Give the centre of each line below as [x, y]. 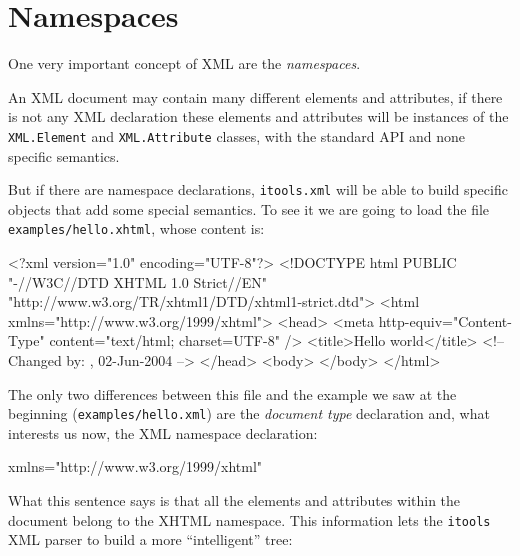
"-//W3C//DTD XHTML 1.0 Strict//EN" [138, 281]
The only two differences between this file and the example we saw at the [232, 393]
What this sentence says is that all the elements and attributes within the [234, 500]
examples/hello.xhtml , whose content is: [136, 228]
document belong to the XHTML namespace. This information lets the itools [249, 519]
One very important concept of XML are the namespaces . [184, 63]
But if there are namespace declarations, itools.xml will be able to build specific [258, 189]
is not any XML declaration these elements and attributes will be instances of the [258, 116]
